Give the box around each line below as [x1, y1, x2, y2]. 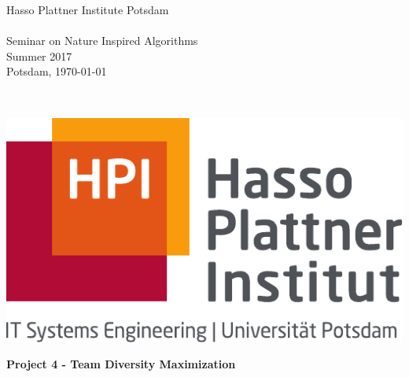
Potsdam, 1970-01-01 [6, 63, 107, 79]
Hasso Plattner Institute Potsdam [6, 2, 169, 17]
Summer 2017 [6, 47, 72, 64]
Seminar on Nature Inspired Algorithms [6, 32, 198, 49]
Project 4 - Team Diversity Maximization [6, 356, 236, 372]
